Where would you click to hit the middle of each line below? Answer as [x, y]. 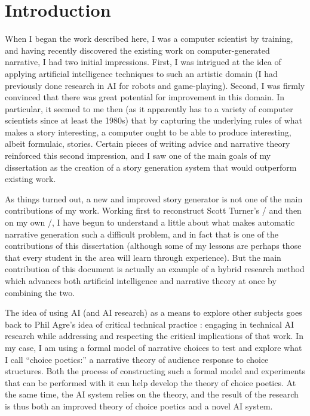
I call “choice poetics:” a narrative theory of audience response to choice [137, 359]
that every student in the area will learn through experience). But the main [143, 257]
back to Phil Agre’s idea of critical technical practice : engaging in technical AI [150, 324]
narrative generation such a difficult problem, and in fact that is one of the [142, 234]
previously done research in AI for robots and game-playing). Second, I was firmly [155, 85]
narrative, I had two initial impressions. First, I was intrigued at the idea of [143, 62]
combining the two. [40, 292]
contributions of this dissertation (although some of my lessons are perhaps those [153, 246]
